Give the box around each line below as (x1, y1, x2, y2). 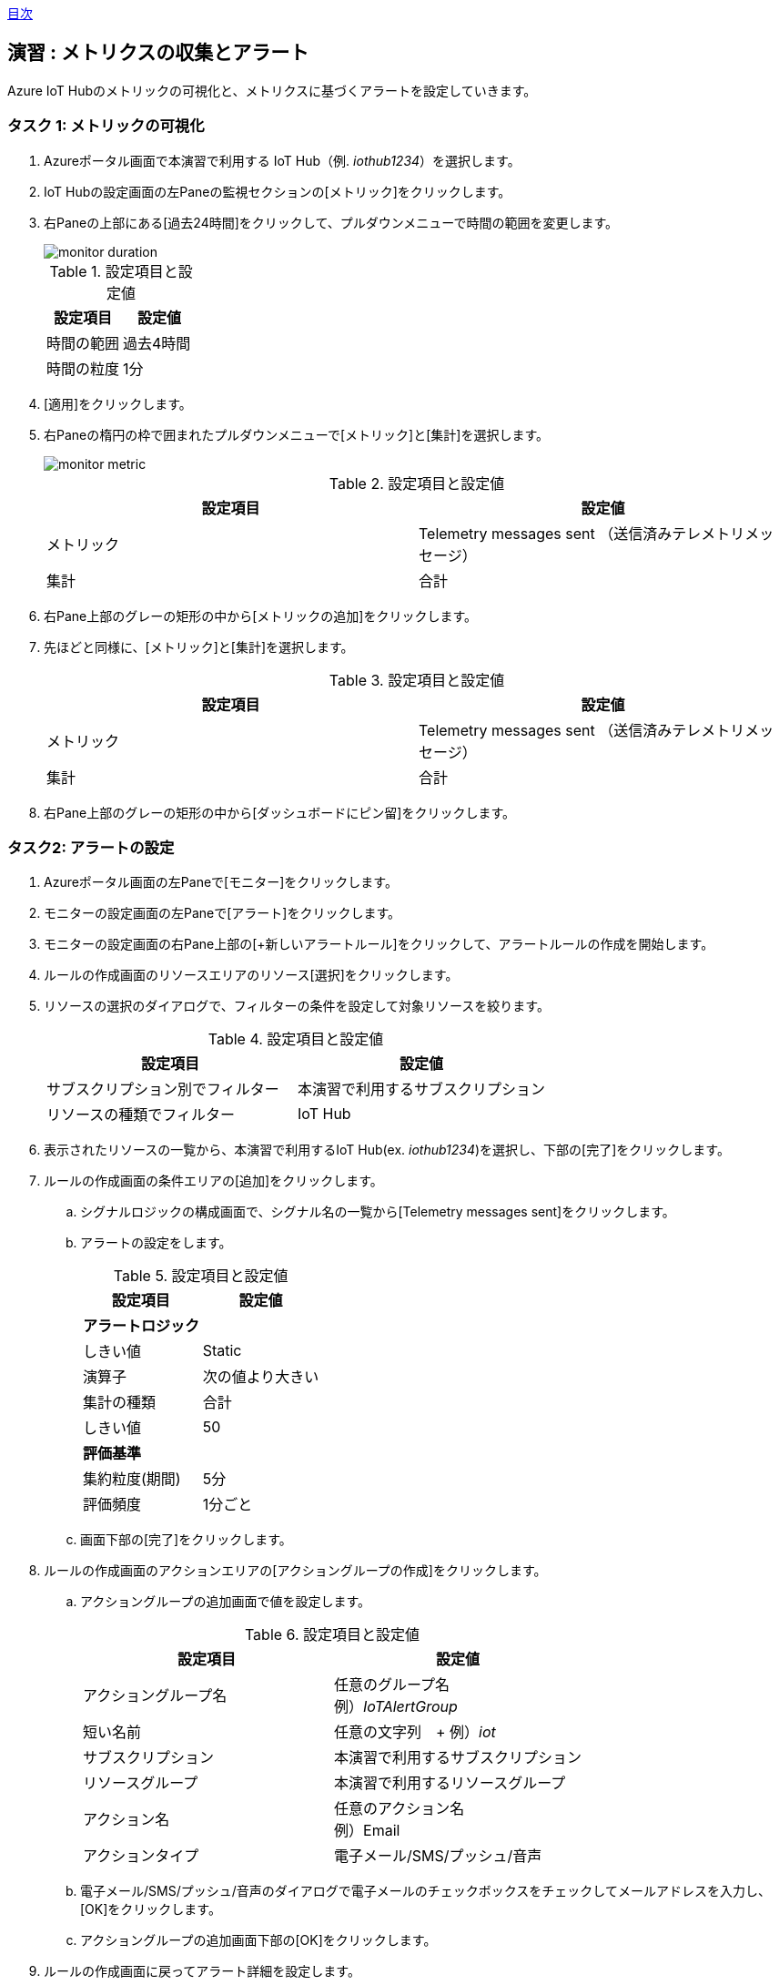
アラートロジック (83, 1317, 200, 1336)
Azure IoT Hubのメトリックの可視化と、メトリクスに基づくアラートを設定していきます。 (7, 82, 537, 98)
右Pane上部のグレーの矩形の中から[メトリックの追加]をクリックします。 (44, 607, 478, 624)
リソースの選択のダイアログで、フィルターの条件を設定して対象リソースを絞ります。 (44, 998, 550, 1014)
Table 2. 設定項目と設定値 (329, 473, 505, 493)
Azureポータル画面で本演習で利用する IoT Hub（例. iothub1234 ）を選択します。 (44, 152, 521, 168)
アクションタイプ (83, 1847, 199, 1866)
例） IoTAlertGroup (334, 1697, 458, 1716)
